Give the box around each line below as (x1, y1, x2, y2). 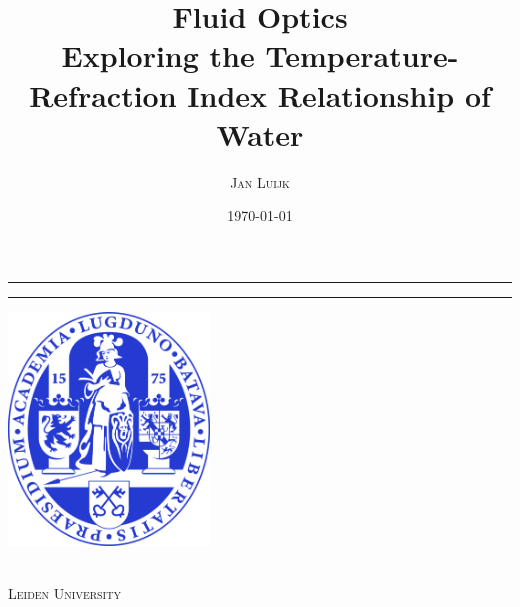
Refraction (29, 74, 177, 115)
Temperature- (265, 35, 459, 76)
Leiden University (8, 582, 121, 603)
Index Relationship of (187, 74, 491, 115)
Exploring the (61, 35, 255, 76)
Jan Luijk (230, 171, 290, 192)
